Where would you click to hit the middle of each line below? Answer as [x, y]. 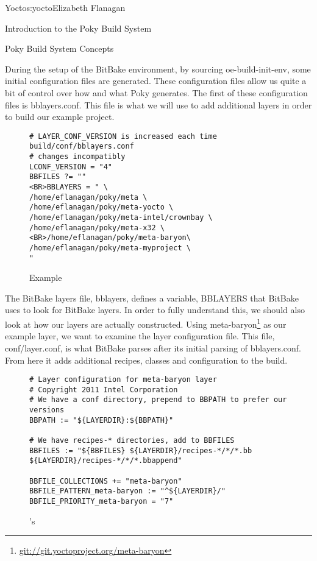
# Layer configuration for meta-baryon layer [123, 380]
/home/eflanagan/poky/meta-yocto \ [102, 207]
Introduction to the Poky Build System [78, 28]
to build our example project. [60, 117]
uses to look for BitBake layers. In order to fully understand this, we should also [155, 310]
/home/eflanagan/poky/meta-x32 [93, 228]
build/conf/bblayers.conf [82, 146]
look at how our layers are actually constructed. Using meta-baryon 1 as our [146, 323]
